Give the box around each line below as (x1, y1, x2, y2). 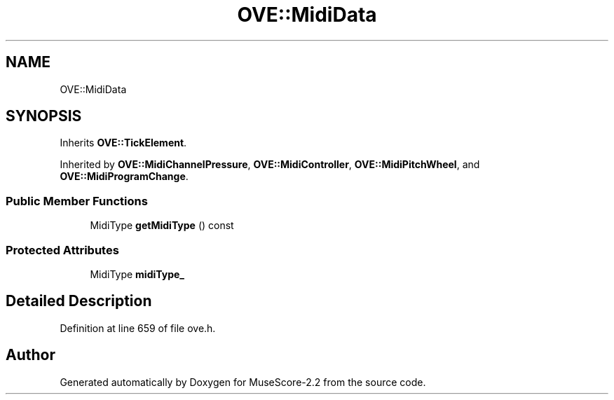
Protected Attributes (6, 242, 119, 257)
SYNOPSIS (6, 107, 82, 125)
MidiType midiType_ (90, 268, 185, 280)
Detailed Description (6, 292, 152, 310)
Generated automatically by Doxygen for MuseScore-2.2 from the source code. (60, 375, 426, 388)
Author (6, 346, 55, 364)
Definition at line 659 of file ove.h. (60, 322, 216, 334)
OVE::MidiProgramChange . (60, 170, 189, 183)
